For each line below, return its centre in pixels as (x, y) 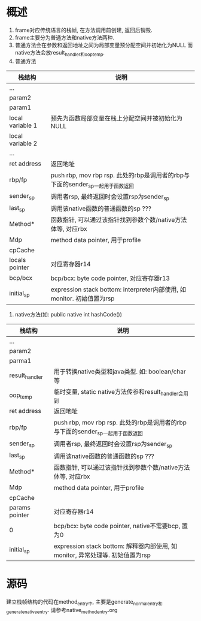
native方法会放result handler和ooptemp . (60, 53)
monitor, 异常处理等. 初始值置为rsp (102, 555)
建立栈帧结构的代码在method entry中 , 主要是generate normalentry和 (84, 602)
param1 (20, 107)
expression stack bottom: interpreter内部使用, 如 (118, 290)
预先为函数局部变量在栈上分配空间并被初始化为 (116, 118)
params (20, 507)
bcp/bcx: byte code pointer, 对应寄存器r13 (110, 278)
